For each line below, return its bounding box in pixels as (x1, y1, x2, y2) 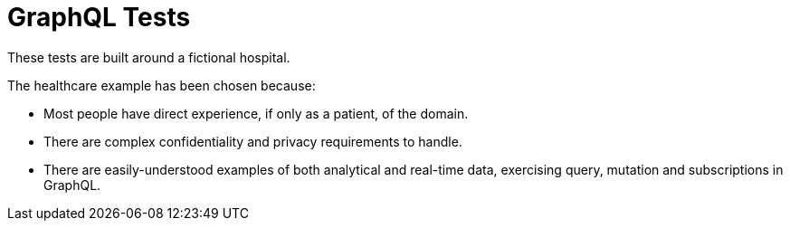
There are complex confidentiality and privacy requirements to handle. (43, 133, 462, 149)
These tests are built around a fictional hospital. (7, 49, 290, 65)
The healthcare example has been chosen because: (7, 77, 316, 93)
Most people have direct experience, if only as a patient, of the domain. (43, 105, 469, 121)
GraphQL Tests (7, 2, 191, 33)
